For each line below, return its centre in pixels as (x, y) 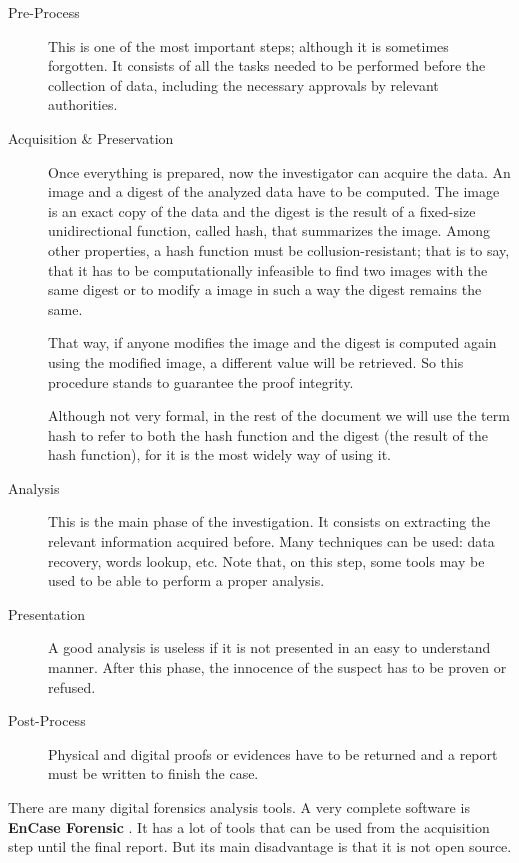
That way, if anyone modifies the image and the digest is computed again (272, 342)
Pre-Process (44, 12)
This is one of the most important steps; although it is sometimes (248, 45)
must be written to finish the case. (153, 773)
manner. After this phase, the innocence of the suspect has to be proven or (277, 667)
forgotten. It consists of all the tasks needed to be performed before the (267, 65)
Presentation (46, 613)
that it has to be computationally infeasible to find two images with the (268, 269)
